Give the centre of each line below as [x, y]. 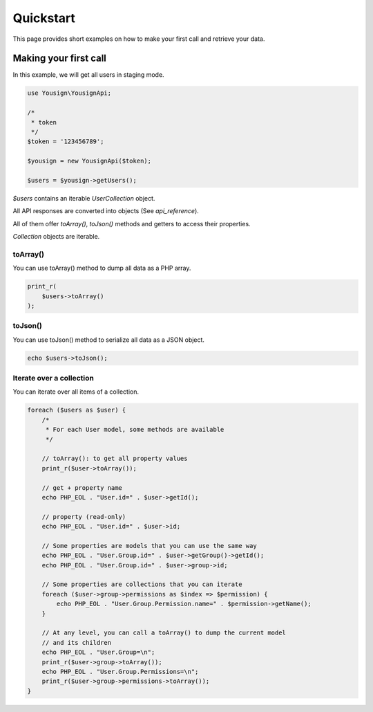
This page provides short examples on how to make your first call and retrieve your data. [139, 39]
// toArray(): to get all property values [115, 459]
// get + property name [82, 487]
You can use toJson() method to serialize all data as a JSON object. [109, 340]
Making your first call [60, 58]
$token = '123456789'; [66, 142]
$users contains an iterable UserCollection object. [84, 198]
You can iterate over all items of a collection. [76, 392]
